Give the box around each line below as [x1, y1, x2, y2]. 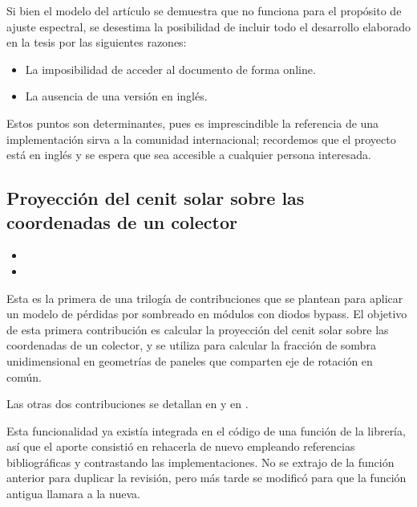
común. [6, 368, 42, 385]
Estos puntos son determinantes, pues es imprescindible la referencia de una [6, 114, 379, 131]
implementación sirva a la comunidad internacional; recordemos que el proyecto [6, 130, 396, 147]
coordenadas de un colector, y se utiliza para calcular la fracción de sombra [6, 337, 376, 354]
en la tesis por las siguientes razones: [6, 34, 187, 51]
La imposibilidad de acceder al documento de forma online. [25, 60, 316, 77]
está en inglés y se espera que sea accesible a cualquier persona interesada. [6, 146, 371, 163]
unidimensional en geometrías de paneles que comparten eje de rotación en [6, 352, 373, 369]
